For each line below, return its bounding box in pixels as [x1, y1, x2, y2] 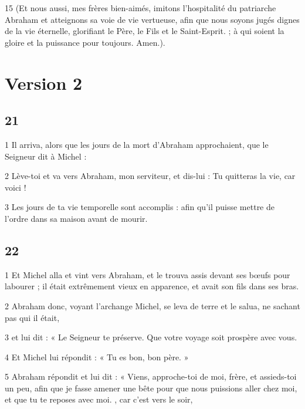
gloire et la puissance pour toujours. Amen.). [5, 36, 165, 48]
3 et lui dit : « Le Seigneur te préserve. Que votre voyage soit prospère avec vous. [5, 331, 297, 343]
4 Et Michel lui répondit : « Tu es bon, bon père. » [5, 350, 189, 363]
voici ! [5, 181, 26, 193]
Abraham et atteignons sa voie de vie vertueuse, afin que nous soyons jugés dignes [5, 13, 300, 25]
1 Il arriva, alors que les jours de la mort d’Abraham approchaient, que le [5, 138, 269, 150]
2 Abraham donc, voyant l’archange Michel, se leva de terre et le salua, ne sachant [5, 299, 300, 312]
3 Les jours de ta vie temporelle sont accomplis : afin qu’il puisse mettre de [5, 201, 274, 213]
